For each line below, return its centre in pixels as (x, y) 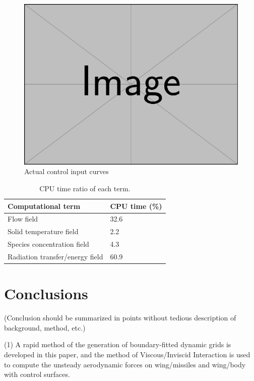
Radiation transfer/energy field (55, 256)
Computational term (44, 206)
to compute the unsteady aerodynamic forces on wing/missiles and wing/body (125, 364)
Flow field (23, 219)
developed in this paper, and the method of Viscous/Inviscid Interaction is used (127, 354)
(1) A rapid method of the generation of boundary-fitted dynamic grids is (118, 344)
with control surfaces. (37, 374)
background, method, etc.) (45, 327)
